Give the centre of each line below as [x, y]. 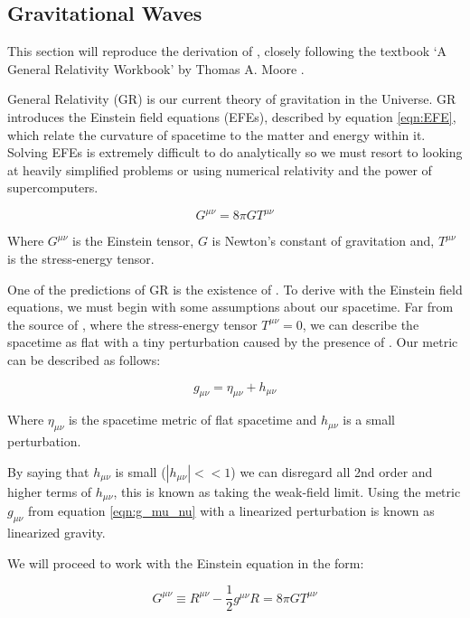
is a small [369, 420]
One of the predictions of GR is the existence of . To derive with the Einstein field [235, 289]
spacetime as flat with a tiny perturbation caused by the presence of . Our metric [233, 342]
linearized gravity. [56, 533]
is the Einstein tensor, [133, 241]
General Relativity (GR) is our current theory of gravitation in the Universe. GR [232, 99]
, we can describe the [361, 324]
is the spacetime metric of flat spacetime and [193, 420]
